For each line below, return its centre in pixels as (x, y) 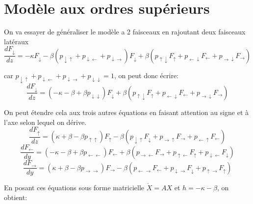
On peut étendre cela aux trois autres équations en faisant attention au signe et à (126, 112)
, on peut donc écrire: (146, 75)
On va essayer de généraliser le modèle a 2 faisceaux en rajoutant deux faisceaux (125, 32)
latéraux (16, 41)
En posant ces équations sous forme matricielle (74, 188)
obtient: (16, 197)
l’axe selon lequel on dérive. (45, 122)
